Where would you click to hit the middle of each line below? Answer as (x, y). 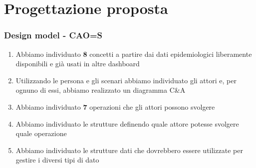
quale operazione (41, 133)
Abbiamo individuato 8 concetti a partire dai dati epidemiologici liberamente (134, 54)
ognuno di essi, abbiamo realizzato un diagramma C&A (101, 90)
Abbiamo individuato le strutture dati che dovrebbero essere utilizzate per (129, 150)
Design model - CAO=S (53, 35)
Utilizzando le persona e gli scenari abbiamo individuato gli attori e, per (126, 80)
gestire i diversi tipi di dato (57, 160)
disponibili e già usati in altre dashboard (78, 64)
